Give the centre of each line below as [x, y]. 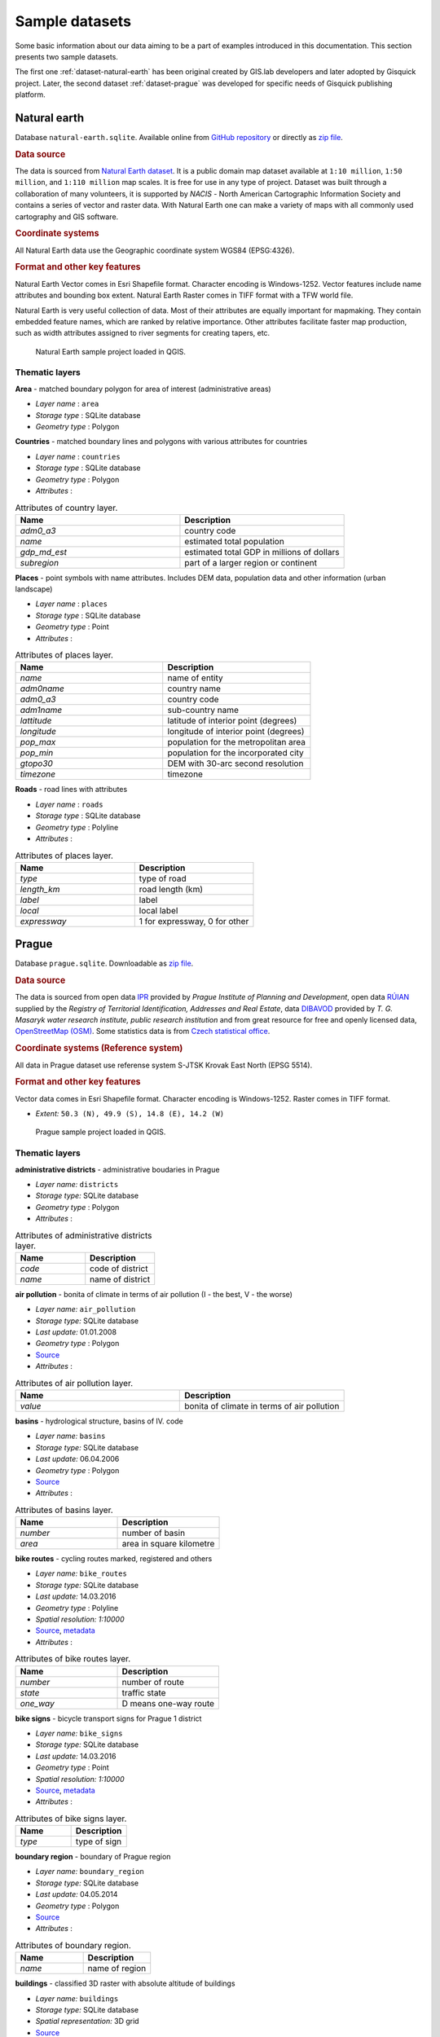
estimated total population [234, 541]
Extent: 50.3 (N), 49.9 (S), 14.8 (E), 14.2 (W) [130, 1113]
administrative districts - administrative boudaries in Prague [117, 1169]
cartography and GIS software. [67, 217]
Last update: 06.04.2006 [77, 1459]
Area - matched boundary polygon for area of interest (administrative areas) [143, 389]
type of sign [99, 1841]
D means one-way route [168, 1703]
